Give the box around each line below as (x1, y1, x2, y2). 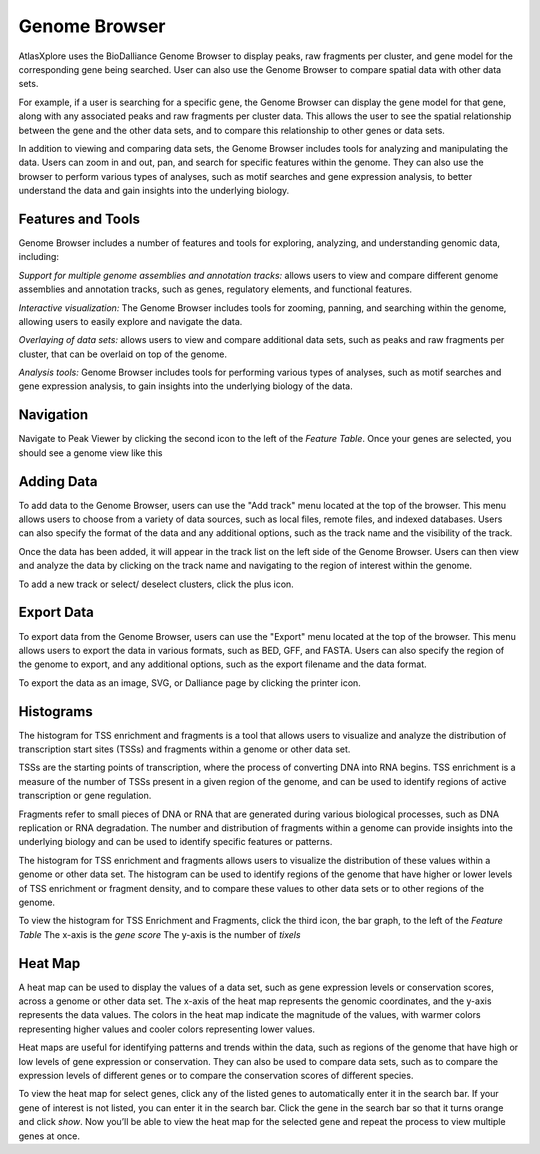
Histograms (18, 703, 94, 720)
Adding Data (18, 473, 99, 490)
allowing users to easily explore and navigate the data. (18, 315, 243, 327)
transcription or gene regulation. (18, 790, 152, 802)
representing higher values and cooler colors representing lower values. (18, 1023, 315, 1035)
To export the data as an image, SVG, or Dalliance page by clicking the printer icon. (18, 676, 362, 689)
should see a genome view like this (18, 446, 163, 459)
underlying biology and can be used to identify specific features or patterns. (18, 836, 333, 848)
